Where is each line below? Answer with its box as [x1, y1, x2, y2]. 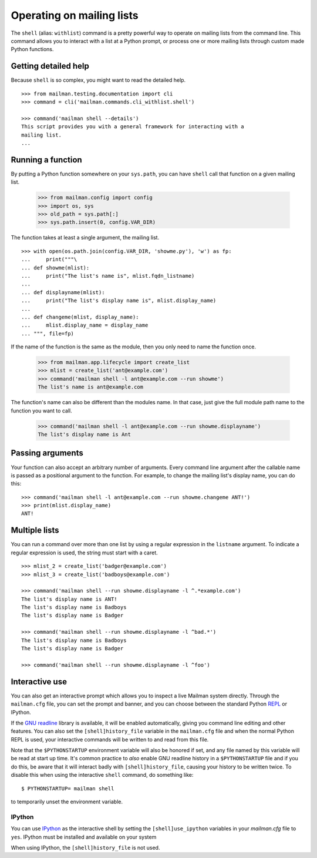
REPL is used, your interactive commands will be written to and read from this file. [11, 736, 209, 743]
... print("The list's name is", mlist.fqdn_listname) [21, 272, 195, 279]
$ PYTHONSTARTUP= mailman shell [21, 785, 114, 792]
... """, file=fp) [21, 330, 75, 337]
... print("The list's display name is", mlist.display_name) [21, 297, 217, 304]
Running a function [11, 155, 82, 165]
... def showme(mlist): [21, 264, 90, 271]
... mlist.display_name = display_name [21, 322, 149, 329]
